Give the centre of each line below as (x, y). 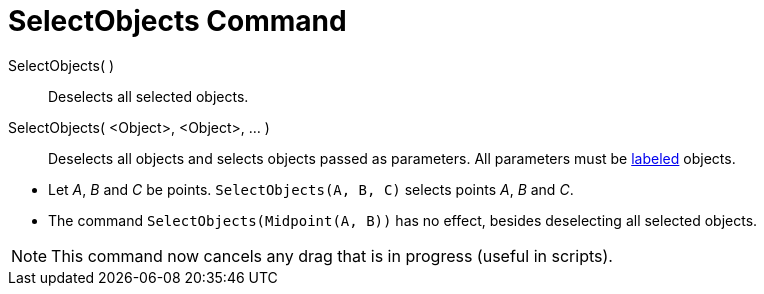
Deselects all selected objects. (148, 96)
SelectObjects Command (177, 21)
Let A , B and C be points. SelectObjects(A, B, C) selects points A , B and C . (311, 189)
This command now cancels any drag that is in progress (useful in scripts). (332, 255)
